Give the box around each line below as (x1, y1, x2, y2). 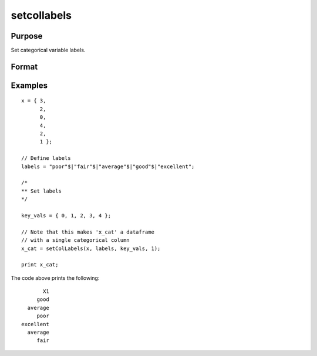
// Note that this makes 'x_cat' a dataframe (21, 228, 155, 235)
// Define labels (21, 155, 71, 162)
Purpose (11, 31, 43, 41)
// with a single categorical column (21, 237, 130, 244)
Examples (11, 80, 48, 90)
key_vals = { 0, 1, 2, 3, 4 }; (21, 212, 112, 219)
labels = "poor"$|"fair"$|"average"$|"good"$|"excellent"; (21, 163, 195, 170)
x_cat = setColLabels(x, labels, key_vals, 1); (21, 245, 161, 252)
